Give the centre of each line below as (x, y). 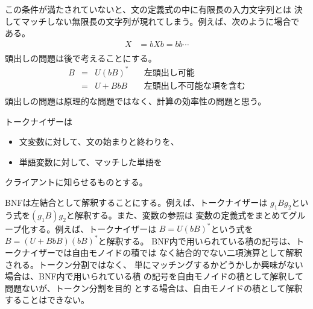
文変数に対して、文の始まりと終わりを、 (99, 142)
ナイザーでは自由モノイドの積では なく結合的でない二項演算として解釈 (162, 252)
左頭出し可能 (169, 73)
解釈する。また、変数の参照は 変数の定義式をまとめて (182, 215)
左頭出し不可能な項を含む (194, 86)
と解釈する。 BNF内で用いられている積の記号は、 (197, 241)
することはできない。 (47, 300)
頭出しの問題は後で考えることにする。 (81, 58)
